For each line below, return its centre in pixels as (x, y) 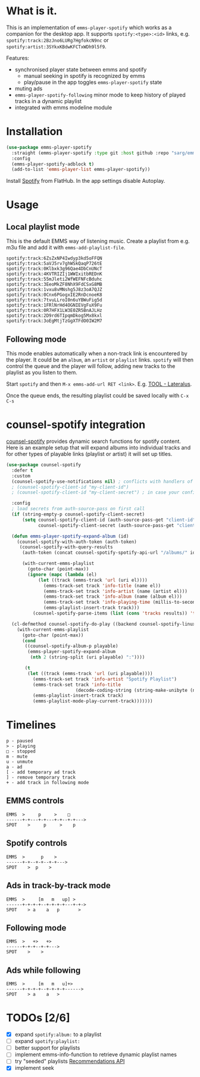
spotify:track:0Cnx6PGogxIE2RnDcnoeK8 (54, 295)
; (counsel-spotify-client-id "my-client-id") (70, 487)
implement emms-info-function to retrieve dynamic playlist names (96, 1054)
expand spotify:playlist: (47, 1041)
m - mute (17, 757)
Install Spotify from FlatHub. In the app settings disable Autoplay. (86, 181)
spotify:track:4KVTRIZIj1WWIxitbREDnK (54, 274)
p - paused (20, 741)
